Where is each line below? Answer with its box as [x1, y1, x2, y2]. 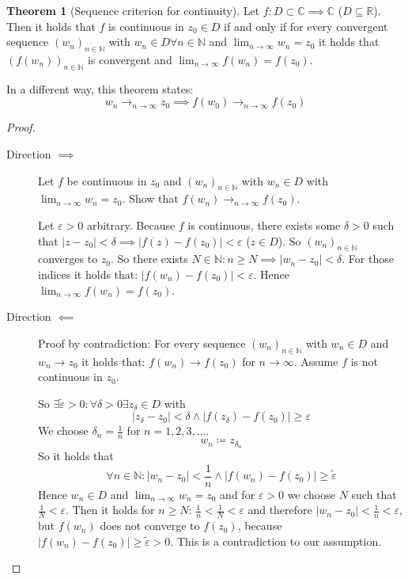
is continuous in [108, 17, 184, 34]
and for [220, 486, 255, 502]
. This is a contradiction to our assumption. [170, 532, 382, 549]
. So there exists [111, 250, 188, 267]
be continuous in [66, 172, 147, 189]
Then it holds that [6, 17, 96, 34]
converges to [38, 250, 98, 267]
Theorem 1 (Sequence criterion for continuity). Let [6, 2, 260, 18]
